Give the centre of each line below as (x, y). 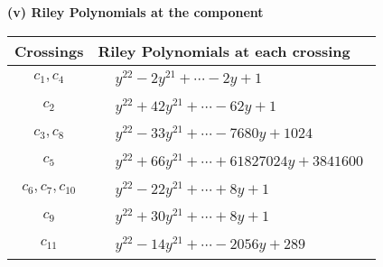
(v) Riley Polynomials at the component (135, 12)
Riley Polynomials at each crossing (224, 51)
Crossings (49, 51)
